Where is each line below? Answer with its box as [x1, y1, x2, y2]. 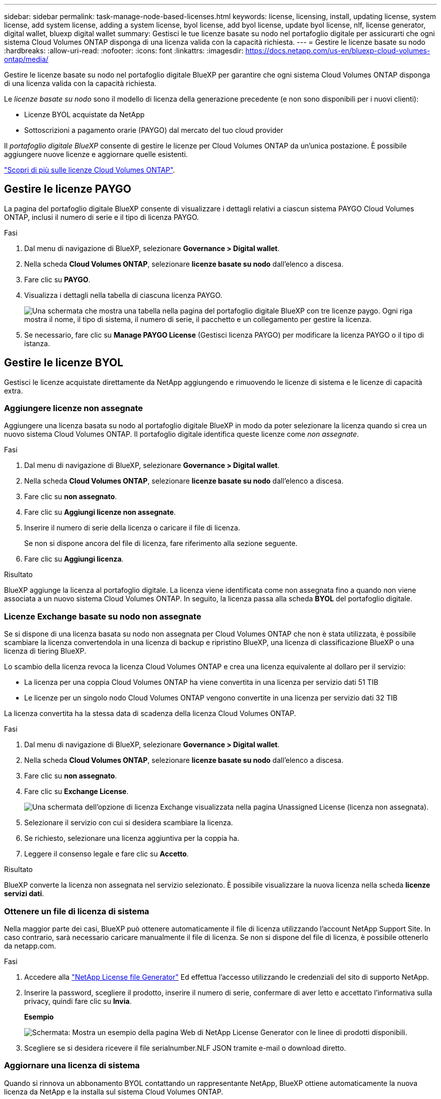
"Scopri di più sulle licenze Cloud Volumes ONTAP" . [4, 166, 175, 174]
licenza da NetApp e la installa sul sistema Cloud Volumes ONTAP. [4, 1087, 224, 1096]
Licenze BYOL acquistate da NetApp [24, 110, 145, 119]
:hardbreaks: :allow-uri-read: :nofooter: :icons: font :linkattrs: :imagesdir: [4, 46, 244, 55]
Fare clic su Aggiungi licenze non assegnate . [24, 508, 176, 517]
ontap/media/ [4, 55, 49, 63]
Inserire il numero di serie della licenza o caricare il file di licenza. [24, 523, 240, 532]
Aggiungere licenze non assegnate [4, 403, 143, 414]
